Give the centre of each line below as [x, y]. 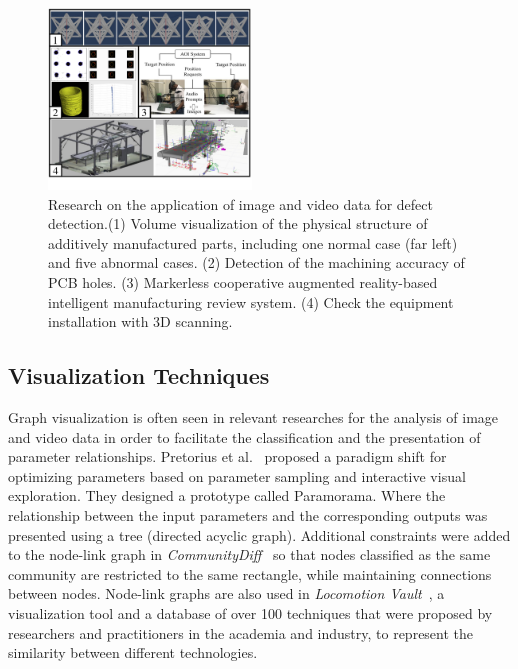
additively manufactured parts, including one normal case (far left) [253, 242]
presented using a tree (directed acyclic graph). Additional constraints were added [259, 534]
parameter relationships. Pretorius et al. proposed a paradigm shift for [227, 456]
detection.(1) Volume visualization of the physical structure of [238, 223]
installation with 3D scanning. [140, 321]
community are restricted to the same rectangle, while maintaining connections [250, 573]
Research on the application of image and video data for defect [240, 203]
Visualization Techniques [139, 375]
